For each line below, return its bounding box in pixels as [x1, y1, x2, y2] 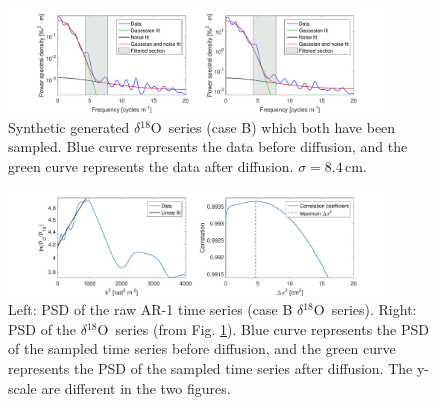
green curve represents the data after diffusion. [8, 155, 294, 176]
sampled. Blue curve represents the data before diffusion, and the [8, 136, 408, 157]
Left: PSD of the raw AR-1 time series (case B [8, 299, 293, 320]
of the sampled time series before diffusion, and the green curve [8, 338, 396, 359]
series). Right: [331, 299, 417, 320]
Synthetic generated [8, 116, 130, 137]
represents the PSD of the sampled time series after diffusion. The [8, 357, 413, 378]
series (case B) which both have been [168, 116, 396, 137]
